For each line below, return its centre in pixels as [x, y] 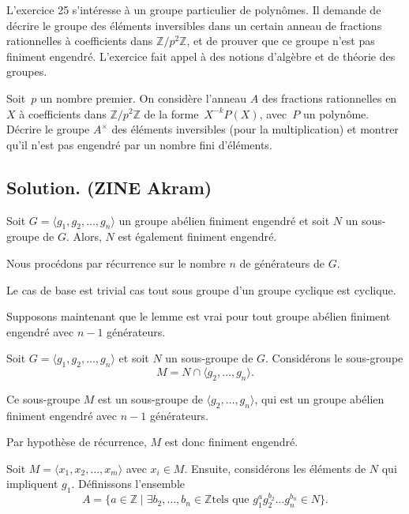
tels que [231, 500]
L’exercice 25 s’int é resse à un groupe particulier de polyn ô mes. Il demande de [194, 9]
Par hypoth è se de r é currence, [77, 442]
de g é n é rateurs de [282, 263]
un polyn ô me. [336, 113]
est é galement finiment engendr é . [197, 236]
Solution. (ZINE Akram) [109, 187]
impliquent [32, 484]
